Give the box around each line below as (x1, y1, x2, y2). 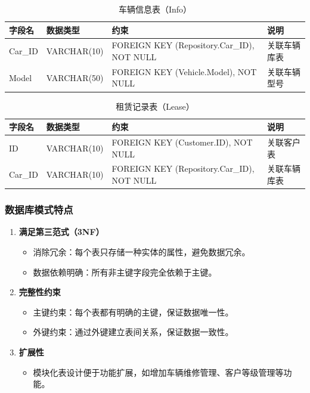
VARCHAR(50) (46, 71, 104, 83)
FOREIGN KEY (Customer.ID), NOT (111, 136, 253, 148)
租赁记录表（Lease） (116, 100, 194, 112)
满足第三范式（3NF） (18, 225, 104, 238)
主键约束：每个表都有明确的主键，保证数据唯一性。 (33, 305, 234, 318)
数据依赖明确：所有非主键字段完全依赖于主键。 (33, 265, 217, 278)
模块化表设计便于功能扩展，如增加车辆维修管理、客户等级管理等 (33, 366, 284, 378)
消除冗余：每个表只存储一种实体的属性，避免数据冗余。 (33, 245, 250, 258)
